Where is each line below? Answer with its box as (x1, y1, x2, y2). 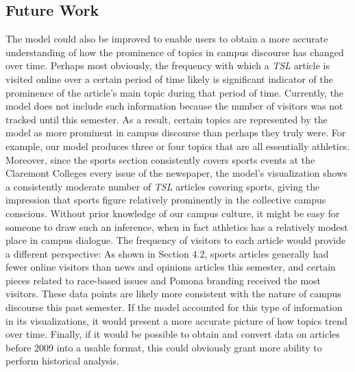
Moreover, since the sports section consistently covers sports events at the (5, 152, 315, 166)
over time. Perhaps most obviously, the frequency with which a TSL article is (5, 58, 330, 73)
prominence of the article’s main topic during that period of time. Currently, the (5, 85, 344, 99)
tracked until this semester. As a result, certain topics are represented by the (5, 112, 328, 126)
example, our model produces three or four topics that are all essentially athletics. (5, 138, 350, 153)
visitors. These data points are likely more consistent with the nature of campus (5, 286, 341, 301)
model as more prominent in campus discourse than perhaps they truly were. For (5, 125, 346, 140)
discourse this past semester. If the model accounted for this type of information (5, 300, 343, 314)
